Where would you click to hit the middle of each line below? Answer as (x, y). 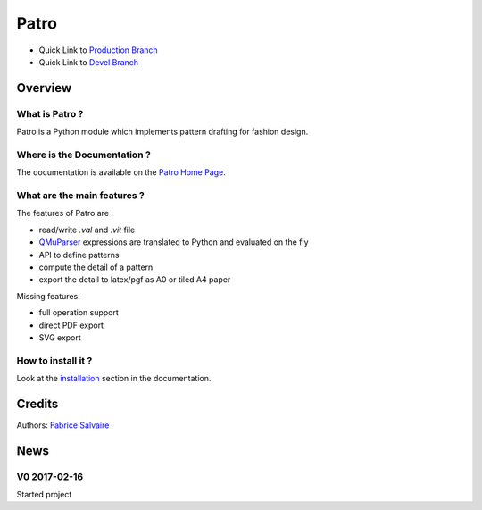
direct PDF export (71, 325)
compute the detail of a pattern (96, 267)
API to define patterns (79, 255)
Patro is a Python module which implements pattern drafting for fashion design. (162, 132)
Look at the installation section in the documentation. (114, 379)
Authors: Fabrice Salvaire (63, 425)
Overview (44, 88)
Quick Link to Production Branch (98, 50)
